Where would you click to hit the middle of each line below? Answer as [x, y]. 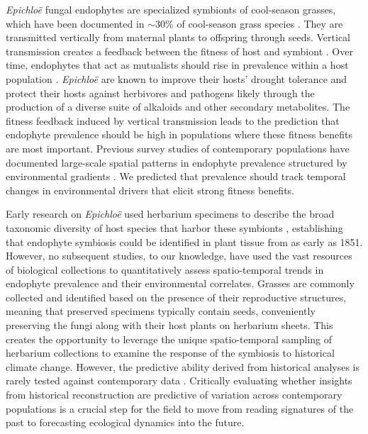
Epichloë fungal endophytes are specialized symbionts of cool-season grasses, [171, 9]
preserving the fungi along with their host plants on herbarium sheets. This [169, 325]
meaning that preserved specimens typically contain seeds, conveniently [161, 311]
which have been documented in [75, 23]
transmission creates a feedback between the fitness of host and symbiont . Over [179, 51]
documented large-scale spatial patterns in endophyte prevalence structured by [177, 162]
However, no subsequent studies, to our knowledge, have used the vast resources [179, 256]
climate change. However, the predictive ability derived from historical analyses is [183, 366]
